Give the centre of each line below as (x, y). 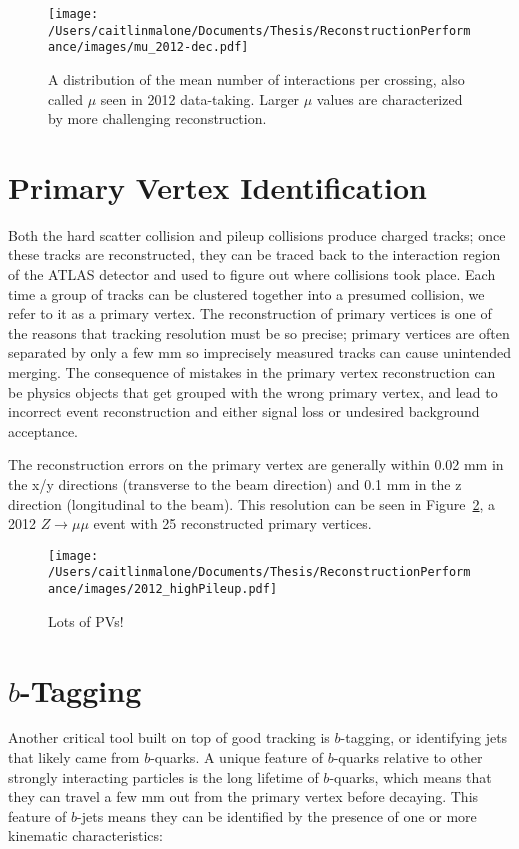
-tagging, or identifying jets (424, 737)
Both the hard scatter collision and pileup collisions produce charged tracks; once (257, 234)
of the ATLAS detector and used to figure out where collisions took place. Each (252, 274)
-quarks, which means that (410, 776)
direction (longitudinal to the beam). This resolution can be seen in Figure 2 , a (252, 503)
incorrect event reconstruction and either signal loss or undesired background (244, 411)
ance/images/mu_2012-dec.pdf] (148, 47)
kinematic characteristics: (85, 835)
